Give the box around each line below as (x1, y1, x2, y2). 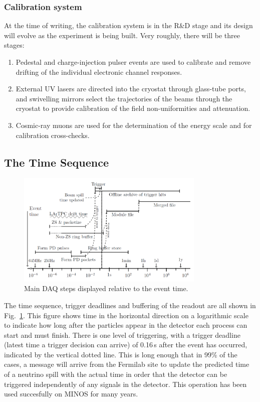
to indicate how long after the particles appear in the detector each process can (4, 320, 247, 330)
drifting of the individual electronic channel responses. (16, 66, 182, 77)
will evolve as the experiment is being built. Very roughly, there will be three (4, 30, 240, 40)
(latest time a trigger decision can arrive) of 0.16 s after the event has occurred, (4, 339, 247, 350)
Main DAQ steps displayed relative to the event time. (24, 283, 188, 294)
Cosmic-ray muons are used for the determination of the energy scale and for (16, 119, 252, 130)
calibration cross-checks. (16, 129, 90, 140)
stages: (4, 40, 25, 50)
